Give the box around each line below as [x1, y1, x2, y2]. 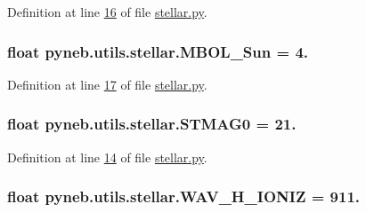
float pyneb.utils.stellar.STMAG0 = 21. [7, 113, 297, 135]
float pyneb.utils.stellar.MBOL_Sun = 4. [7, 40, 309, 62]
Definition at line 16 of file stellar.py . [7, 3, 207, 20]
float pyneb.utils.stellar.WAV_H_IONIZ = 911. [7, 185, 361, 208]
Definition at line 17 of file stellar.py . [7, 75, 207, 93]
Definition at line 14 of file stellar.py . [7, 147, 207, 166]
